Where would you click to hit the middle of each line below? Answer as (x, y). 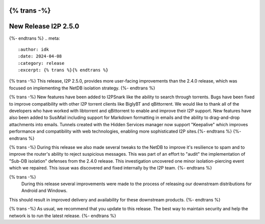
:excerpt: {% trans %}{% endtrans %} (63, 70)
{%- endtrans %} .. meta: (35, 38)
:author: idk (33, 49)
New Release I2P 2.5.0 (44, 26)
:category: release (41, 63)
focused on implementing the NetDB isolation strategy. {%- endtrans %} (82, 88)
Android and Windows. (44, 191)
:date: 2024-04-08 (40, 56)
